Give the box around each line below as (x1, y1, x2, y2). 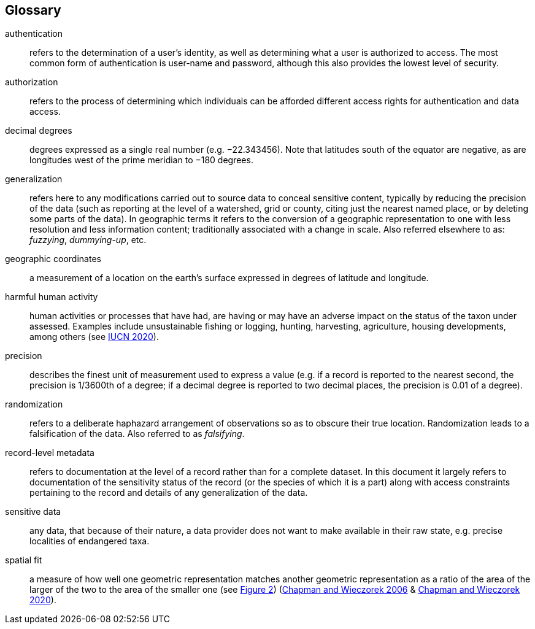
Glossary (5, 2, 61, 18)
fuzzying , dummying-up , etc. (29, 234, 147, 245)
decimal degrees (5, 125, 72, 136)
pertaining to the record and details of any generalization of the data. (29, 487, 308, 498)
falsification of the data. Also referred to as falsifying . (29, 428, 245, 439)
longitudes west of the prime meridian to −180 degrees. (29, 155, 253, 166)
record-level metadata (5, 447, 94, 458)
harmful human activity (5, 291, 98, 303)
